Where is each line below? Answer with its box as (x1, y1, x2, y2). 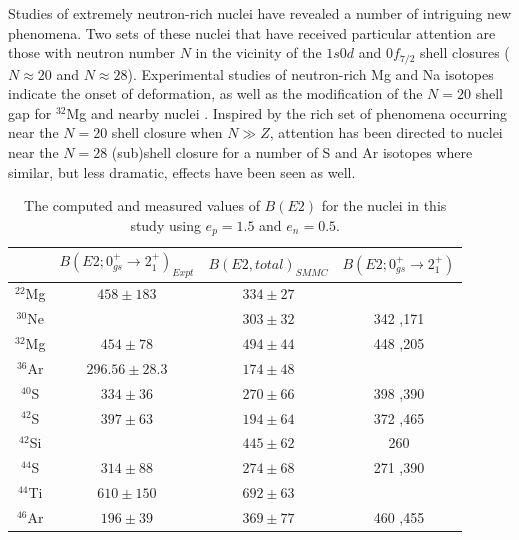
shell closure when (111, 122, 223, 143)
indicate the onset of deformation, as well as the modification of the (8, 83, 423, 104)
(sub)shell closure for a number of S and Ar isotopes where (111, 142, 473, 163)
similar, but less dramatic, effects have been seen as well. (8, 161, 356, 182)
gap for (8, 102, 52, 123)
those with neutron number (8, 42, 176, 63)
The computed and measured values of (24, 195, 260, 216)
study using (130, 214, 201, 235)
